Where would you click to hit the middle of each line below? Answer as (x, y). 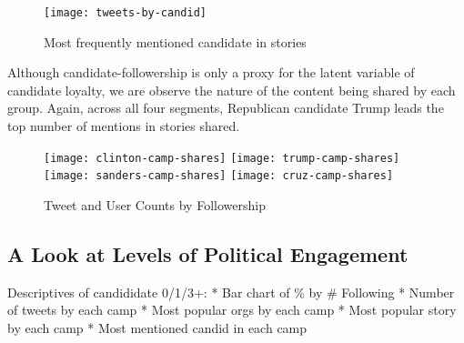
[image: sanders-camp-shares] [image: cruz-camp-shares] (219, 176)
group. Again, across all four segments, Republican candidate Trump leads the (226, 108)
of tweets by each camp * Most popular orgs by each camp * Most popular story (232, 310)
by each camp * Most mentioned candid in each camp (157, 327)
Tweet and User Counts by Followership (155, 204)
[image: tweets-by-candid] (125, 13)
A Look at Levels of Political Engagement (208, 253)
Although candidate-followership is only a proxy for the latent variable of (211, 72)
